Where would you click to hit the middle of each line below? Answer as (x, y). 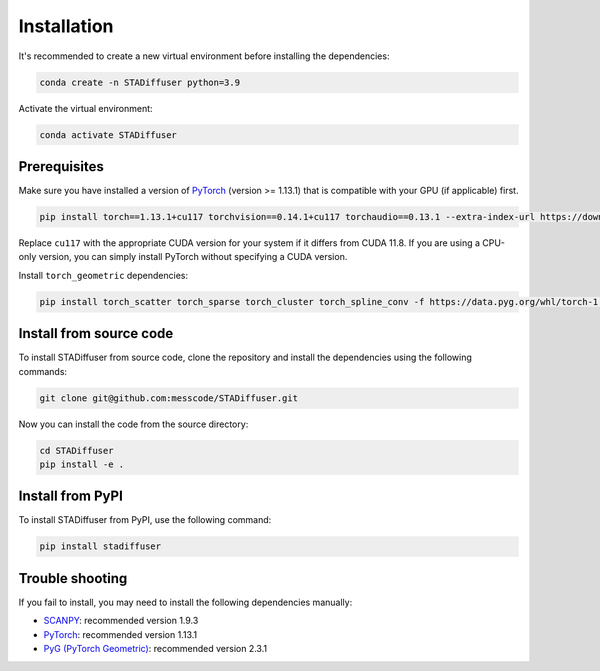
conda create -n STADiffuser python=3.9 (139, 82)
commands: (43, 371)
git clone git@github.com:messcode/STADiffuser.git (169, 398)
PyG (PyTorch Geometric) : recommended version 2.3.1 (155, 649)
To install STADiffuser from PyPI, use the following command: (145, 520)
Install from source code (96, 333)
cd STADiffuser (76, 450)
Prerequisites (61, 166)
